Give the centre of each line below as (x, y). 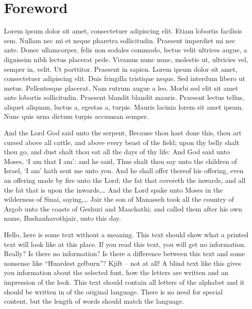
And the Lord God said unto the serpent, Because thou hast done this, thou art (123, 133)
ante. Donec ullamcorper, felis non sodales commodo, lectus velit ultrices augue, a (126, 50)
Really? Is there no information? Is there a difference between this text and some (125, 253)
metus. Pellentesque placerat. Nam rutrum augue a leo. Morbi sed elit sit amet (121, 88)
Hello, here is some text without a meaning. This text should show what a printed (126, 234)
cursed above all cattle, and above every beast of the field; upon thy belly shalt (122, 142)
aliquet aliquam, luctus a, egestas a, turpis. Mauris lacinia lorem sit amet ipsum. (124, 106)
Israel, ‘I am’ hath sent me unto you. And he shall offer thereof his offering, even (124, 171)
